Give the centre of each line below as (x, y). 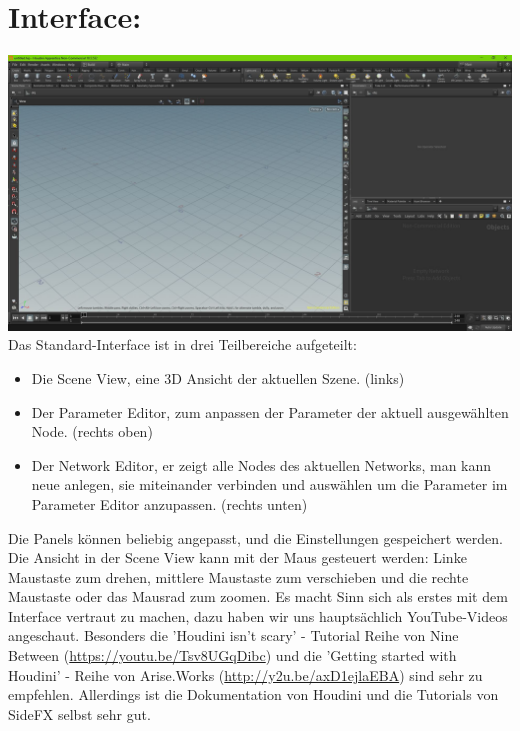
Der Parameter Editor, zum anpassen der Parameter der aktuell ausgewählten (270, 411)
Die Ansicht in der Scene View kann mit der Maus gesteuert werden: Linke (237, 557)
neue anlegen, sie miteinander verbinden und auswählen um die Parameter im (269, 484)
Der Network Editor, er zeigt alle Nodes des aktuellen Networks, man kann (261, 464)
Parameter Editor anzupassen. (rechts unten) (169, 503)
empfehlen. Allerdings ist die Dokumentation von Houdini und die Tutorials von (253, 694)
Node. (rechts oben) (92, 431)
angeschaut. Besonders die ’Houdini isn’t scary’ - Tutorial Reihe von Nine (233, 635)
